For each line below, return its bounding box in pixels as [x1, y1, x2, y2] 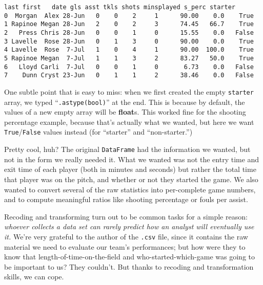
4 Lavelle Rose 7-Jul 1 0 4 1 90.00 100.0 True [4, 46, 254, 54]
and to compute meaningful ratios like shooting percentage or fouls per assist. [4, 194, 248, 205]
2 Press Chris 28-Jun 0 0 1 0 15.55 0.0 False [4, 29, 254, 36]
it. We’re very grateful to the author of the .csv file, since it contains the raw [4, 231, 248, 242]
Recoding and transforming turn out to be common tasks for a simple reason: [4, 211, 248, 222]
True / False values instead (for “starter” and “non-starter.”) [4, 126, 193, 137]
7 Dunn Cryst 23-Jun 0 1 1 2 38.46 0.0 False [4, 72, 254, 79]
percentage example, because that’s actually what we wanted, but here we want [4, 116, 254, 127]
